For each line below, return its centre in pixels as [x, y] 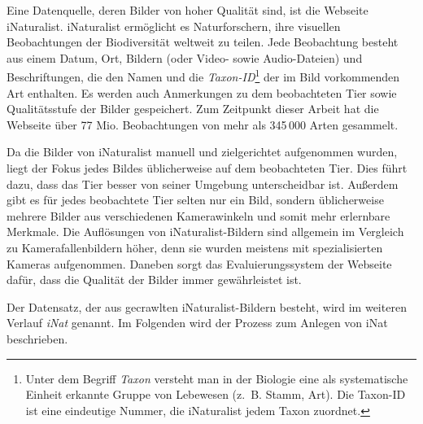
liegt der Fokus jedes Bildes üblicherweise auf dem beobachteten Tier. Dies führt [207, 168]
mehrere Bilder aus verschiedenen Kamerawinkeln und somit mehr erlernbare [198, 215]
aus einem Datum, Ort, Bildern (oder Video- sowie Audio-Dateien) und [185, 57]
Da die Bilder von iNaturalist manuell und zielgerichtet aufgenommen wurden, [202, 152]
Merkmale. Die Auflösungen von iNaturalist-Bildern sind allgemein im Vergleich [205, 232]
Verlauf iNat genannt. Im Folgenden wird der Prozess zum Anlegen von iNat [197, 323]
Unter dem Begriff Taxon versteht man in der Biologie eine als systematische [217, 378]
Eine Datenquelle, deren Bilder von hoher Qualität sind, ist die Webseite [188, 10]
